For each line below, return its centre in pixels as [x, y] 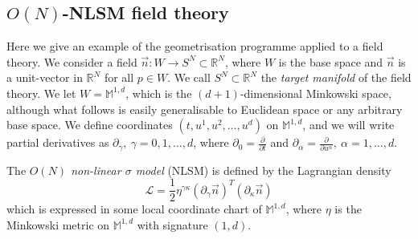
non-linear [96, 170]
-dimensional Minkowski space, [316, 93]
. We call [189, 77]
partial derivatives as [58, 142]
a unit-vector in [45, 77]
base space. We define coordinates [90, 125]
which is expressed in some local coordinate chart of [134, 209]
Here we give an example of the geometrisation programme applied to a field [195, 46]
